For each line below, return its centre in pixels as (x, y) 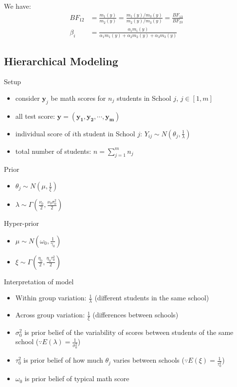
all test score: (35, 116)
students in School (144, 98)
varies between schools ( (149, 360)
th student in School (105, 133)
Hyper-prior (22, 223)
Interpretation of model (39, 281)
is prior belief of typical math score (77, 378)
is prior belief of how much (63, 360)
